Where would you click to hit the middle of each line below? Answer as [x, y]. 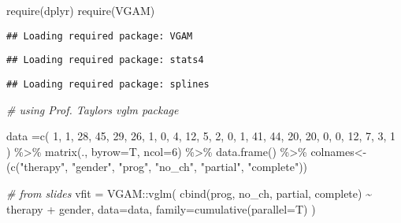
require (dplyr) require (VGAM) [81, 10]
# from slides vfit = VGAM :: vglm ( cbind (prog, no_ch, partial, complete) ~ [189, 193]
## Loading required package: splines [108, 84]
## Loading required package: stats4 [105, 60]
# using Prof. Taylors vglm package [93, 109]
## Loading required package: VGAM [100, 36]
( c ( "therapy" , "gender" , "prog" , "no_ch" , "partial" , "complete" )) [157, 167]
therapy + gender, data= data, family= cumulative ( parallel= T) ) [161, 208]
